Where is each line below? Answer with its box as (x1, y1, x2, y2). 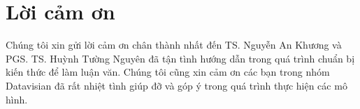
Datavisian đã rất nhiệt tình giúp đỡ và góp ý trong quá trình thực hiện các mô (6, 78, 347, 92)
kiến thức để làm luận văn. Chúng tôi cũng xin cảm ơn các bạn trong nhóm (6, 65, 330, 79)
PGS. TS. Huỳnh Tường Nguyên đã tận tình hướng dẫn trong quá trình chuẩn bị (6, 51, 355, 65)
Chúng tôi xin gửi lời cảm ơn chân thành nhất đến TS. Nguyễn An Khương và (6, 37, 342, 52)
